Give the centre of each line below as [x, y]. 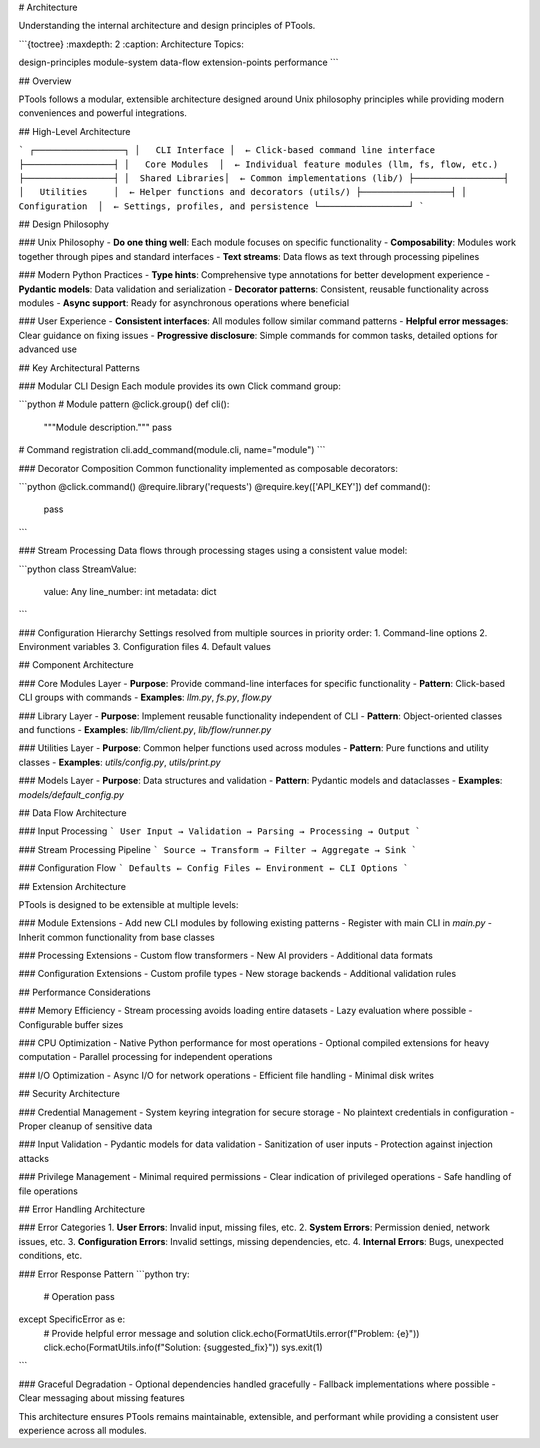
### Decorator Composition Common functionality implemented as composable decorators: [208, 468]
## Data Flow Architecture [72, 812]
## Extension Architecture [72, 886]
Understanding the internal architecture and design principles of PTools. [167, 26]
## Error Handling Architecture [81, 1209]
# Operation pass [79, 1296]
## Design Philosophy [64, 224]
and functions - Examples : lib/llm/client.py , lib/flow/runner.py [145, 730]
